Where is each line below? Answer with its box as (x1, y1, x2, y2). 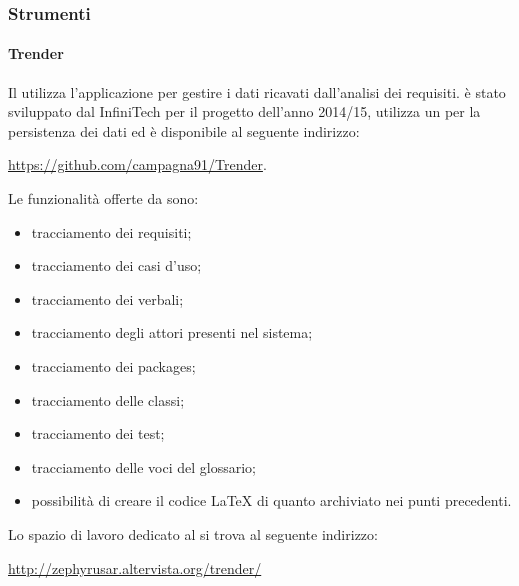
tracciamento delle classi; (31, 389, 185, 410)
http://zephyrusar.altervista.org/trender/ (8, 557, 262, 578)
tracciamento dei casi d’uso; (31, 255, 202, 276)
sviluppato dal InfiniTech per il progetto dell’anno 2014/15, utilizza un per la (8, 101, 481, 122)
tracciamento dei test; (31, 423, 165, 444)
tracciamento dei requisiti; (31, 221, 192, 242)
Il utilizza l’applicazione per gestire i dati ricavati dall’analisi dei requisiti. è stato (8, 81, 506, 102)
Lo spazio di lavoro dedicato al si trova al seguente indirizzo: (8, 523, 378, 544)
